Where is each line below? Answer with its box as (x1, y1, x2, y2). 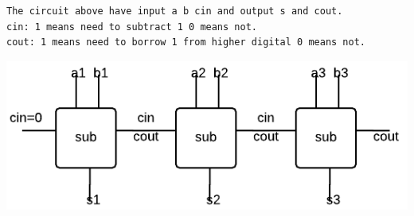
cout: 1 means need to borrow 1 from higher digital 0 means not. (6, 37, 366, 48)
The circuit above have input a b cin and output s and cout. (6, 6, 343, 17)
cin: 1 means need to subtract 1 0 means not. (6, 21, 257, 33)
